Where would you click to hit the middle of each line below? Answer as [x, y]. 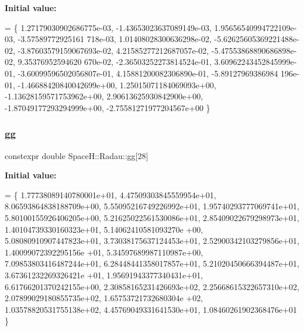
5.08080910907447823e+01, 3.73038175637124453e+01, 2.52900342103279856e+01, [152, 241]
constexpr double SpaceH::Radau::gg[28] [77, 155]
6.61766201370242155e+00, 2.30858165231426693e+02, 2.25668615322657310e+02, [152, 286]
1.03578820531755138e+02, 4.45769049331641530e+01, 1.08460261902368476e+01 [151, 309]
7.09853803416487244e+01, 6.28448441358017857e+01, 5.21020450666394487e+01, [152, 263]
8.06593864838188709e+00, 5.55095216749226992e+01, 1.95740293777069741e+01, [152, 206]
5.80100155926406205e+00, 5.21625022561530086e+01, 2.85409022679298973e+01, [152, 217]
